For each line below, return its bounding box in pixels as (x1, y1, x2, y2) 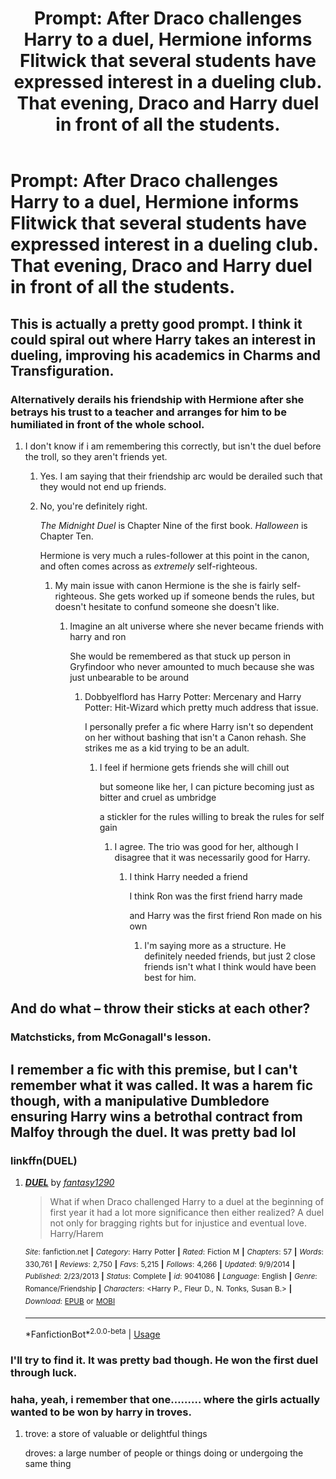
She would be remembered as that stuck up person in (69, 650, 292, 662)
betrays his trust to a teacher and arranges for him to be (10, 405, 287, 419)
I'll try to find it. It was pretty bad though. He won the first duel (10, 1353, 319, 1367)
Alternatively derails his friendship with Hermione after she (10, 392, 305, 406)
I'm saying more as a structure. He (144, 939, 287, 951)
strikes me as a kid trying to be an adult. (84, 742, 250, 754)
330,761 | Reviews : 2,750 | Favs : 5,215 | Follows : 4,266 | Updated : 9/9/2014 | (24, 1259, 296, 1269)
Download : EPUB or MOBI (24, 1296, 116, 1306)
